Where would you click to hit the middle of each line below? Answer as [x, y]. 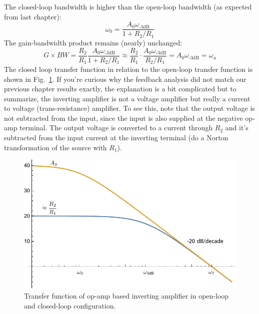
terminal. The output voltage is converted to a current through [116, 128]
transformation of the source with [55, 147]
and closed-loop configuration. [70, 305]
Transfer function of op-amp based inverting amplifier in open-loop [126, 296]
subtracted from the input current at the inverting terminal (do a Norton [116, 138]
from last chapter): [33, 16]
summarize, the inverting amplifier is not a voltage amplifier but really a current [127, 98]
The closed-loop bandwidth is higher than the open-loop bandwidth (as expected [128, 6]
